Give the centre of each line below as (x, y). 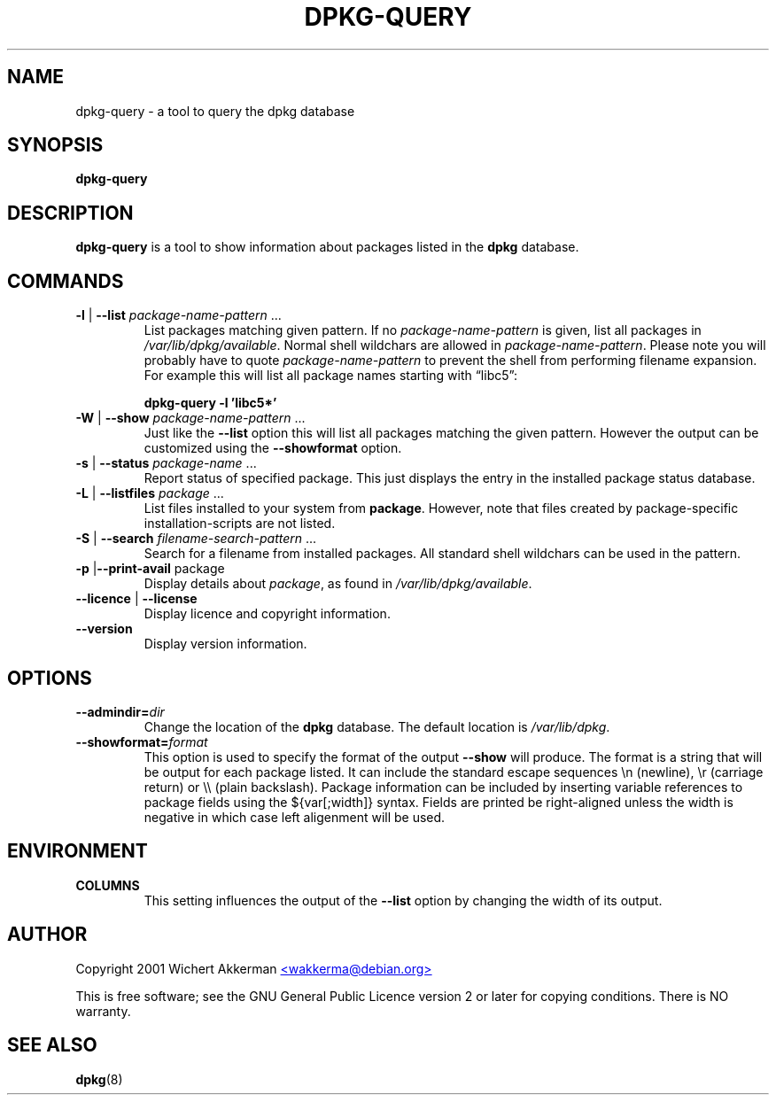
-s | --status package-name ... (166, 463)
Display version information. (225, 644)
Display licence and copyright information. (267, 614)
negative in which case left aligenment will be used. (295, 817)
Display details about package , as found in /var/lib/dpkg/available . (338, 584)
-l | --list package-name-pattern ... (178, 315)
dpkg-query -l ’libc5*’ (210, 403)
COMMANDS (66, 281)
